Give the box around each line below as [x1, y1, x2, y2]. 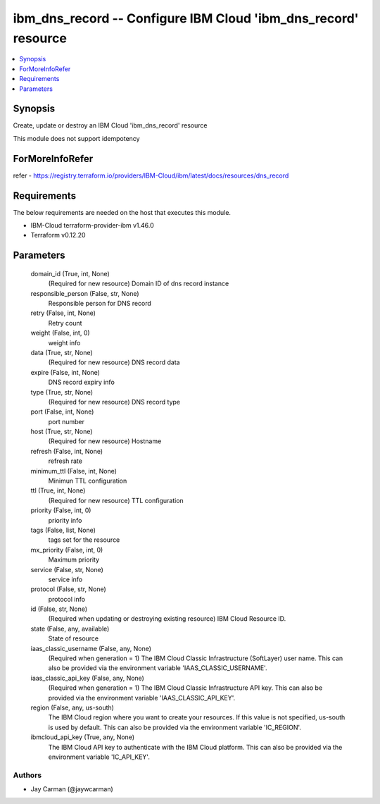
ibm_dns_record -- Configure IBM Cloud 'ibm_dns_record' [13, 11, 359, 26]
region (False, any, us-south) [30, 703, 114, 712]
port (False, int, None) [30, 407, 94, 416]
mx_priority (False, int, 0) [30, 545, 103, 554]
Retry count [48, 318, 82, 327]
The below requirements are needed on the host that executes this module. [13, 208, 232, 216]
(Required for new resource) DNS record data [48, 358, 180, 366]
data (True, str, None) [30, 348, 93, 357]
